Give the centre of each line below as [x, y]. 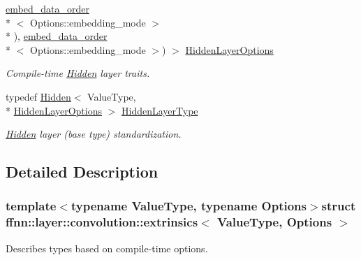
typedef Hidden [38, 96]
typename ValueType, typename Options [189, 206]
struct [339, 206]
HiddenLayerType [160, 110]
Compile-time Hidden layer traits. [78, 73]
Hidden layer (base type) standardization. [94, 134]
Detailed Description [82, 172]
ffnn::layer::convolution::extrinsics [102, 222]
